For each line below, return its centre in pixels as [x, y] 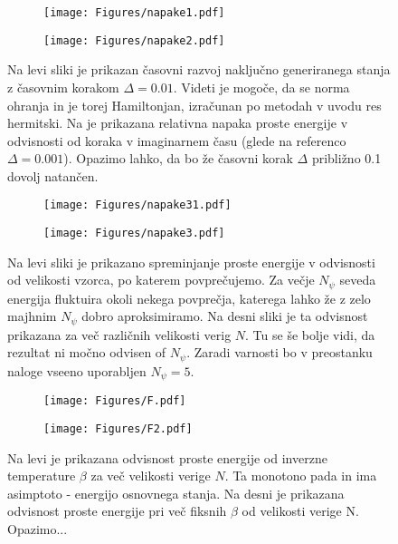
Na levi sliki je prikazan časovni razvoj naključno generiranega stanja [199, 69]
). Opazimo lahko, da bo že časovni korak [178, 158]
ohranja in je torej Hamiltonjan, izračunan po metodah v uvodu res [194, 105]
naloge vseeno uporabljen [77, 370]
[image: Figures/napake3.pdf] [134, 233]
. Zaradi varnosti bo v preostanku [280, 352]
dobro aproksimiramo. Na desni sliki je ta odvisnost [225, 316]
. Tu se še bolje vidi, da [310, 334]
